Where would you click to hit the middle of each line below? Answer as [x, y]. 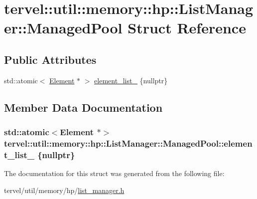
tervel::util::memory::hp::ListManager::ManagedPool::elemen [128, 143]
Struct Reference [187, 28]
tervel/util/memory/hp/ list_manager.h [64, 190]
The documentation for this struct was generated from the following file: [114, 173]
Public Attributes [50, 59]
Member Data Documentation [83, 107]
